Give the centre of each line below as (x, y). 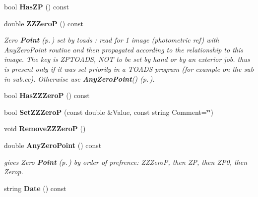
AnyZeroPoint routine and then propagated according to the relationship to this (124, 49)
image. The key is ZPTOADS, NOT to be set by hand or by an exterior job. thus (127, 59)
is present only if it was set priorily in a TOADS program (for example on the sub (129, 69)
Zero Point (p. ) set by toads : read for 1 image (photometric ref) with (112, 40)
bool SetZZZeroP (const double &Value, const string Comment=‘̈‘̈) (109, 112)
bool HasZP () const (36, 6)
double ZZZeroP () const (44, 23)
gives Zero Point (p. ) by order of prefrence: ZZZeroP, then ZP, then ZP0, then (126, 162)
